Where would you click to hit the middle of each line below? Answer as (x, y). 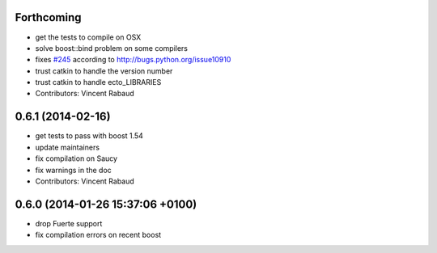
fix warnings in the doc (74, 170)
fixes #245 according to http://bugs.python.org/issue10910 (133, 60)
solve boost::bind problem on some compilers (111, 48)
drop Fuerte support (69, 223)
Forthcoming (48, 17)
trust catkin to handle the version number (104, 71)
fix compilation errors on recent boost (98, 235)
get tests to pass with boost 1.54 (89, 136)
